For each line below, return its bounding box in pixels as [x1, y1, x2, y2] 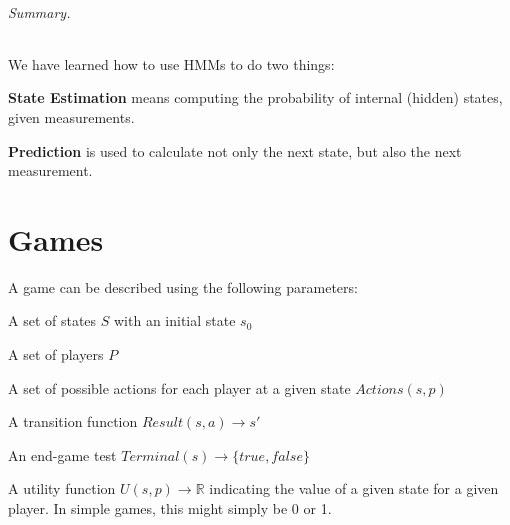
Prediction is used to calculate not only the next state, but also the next [8, 140, 462, 161]
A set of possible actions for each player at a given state [8, 377, 351, 398]
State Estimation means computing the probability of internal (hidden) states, [8, 87, 503, 108]
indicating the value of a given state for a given [209, 478, 499, 499]
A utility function [8, 478, 116, 499]
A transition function [8, 411, 138, 432]
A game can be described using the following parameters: [8, 276, 358, 297]
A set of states [8, 310, 97, 331]
